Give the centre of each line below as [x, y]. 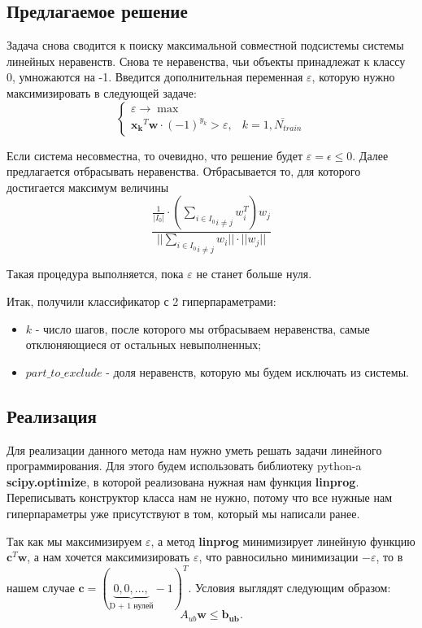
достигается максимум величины [88, 187]
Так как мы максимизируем [74, 541]
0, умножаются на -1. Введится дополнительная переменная [155, 77]
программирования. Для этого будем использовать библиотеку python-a [184, 466]
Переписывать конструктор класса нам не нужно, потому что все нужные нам [200, 497]
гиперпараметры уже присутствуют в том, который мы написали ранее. [183, 513]
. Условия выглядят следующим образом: [289, 587]
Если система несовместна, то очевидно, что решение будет [155, 155]
